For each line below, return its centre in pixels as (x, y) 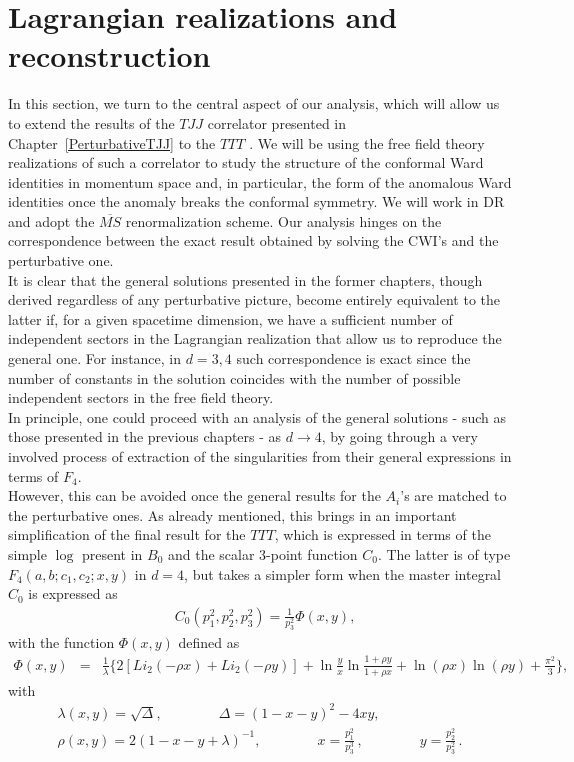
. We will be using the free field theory (367, 142)
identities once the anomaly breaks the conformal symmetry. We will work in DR (256, 201)
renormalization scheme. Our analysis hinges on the (283, 220)
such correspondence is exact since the (353, 358)
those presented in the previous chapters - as (145, 436)
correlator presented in (277, 122)
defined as (209, 641)
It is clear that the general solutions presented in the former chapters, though (245, 279)
